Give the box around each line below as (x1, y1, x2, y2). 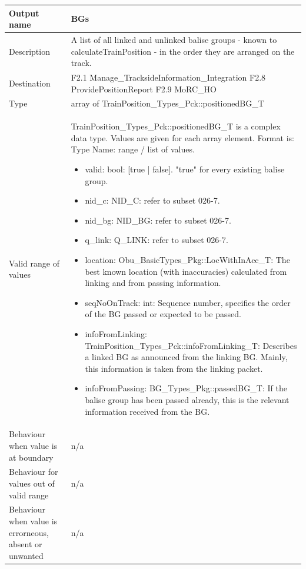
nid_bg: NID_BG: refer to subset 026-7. (85, 214, 231, 226)
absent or (9, 538, 42, 550)
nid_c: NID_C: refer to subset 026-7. (85, 194, 220, 207)
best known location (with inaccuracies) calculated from (85, 265, 287, 277)
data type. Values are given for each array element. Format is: (71, 131, 294, 144)
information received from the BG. (85, 405, 210, 417)
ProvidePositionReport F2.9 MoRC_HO (71, 82, 217, 95)
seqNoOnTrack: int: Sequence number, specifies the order (85, 296, 291, 308)
